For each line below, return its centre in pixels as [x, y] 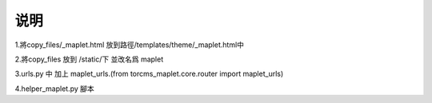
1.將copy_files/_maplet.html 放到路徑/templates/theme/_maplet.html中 [129, 45]
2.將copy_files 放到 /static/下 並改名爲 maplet [89, 59]
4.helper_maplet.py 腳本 [55, 89]
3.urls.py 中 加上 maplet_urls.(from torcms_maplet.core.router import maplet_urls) [149, 74]
